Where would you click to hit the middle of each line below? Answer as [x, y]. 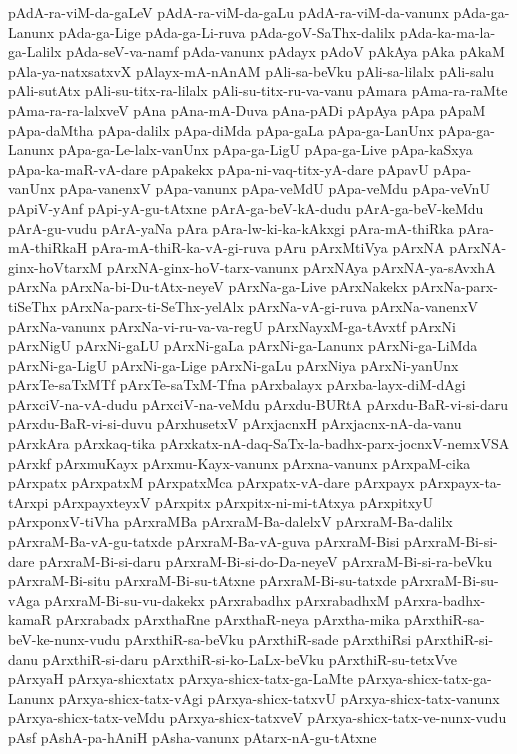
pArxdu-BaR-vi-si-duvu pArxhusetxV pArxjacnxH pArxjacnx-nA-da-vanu [235, 423]
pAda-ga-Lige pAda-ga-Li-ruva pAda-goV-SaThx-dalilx [227, 31]
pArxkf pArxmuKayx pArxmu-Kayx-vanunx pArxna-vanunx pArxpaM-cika [239, 462]
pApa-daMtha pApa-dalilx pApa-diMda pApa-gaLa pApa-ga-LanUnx [221, 129]
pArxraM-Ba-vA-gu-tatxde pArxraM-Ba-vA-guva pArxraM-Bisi [204, 541]
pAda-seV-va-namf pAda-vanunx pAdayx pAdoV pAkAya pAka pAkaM [285, 51]
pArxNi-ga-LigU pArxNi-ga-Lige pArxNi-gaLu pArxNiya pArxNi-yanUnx [233, 364]
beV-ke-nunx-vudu [64, 639]
